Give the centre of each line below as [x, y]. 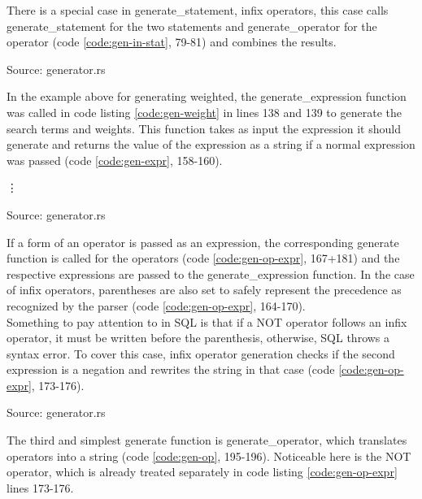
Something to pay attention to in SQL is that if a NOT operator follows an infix [207, 321]
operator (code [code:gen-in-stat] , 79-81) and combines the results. [172, 42]
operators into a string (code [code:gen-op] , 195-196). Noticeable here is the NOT [209, 456]
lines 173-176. [40, 487]
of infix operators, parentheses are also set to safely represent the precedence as [204, 290]
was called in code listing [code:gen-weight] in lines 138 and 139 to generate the [204, 112]
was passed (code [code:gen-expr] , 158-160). [115, 160]
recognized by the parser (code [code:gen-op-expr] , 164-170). [156, 305]
